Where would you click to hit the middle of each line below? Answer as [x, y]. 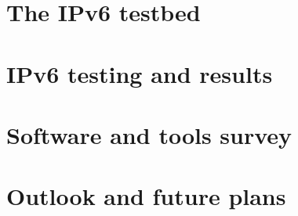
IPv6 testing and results [140, 73]
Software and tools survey [149, 134]
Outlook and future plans [146, 196]
